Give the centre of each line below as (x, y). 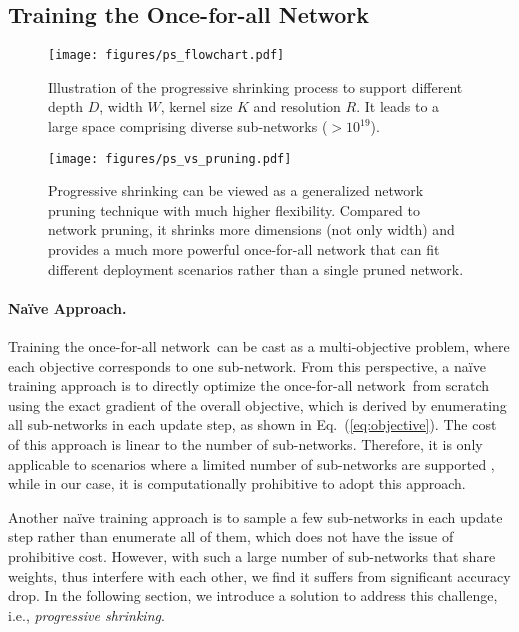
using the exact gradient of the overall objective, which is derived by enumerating (257, 404)
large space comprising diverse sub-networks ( (188, 126)
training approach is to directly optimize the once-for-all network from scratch (249, 385)
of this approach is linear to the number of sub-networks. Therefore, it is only (245, 444)
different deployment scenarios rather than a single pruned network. (256, 268)
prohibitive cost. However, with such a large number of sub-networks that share (252, 556)
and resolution (297, 106)
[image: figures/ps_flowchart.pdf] (166, 55)
